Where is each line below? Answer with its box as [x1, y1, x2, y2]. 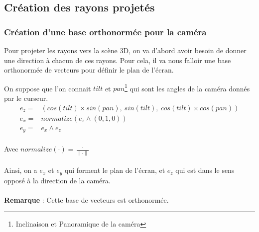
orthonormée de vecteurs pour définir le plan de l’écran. [4, 65, 174, 75]
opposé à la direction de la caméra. [4, 175, 111, 185]
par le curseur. [4, 93, 48, 103]
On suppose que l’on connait [4, 83, 91, 93]
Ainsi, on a [4, 165, 37, 175]
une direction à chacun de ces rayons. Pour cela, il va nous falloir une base [4, 55, 231, 65]
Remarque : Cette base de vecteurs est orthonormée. [4, 194, 169, 205]
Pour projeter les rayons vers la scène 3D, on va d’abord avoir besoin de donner [4, 45, 247, 55]
